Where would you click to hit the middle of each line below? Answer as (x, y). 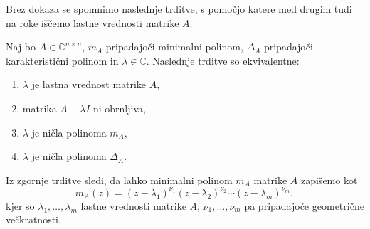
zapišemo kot (329, 180)
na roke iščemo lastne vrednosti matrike (92, 22)
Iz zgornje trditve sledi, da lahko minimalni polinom (119, 180)
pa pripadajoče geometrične (304, 205)
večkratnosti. (33, 219)
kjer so (20, 205)
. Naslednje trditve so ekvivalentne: (223, 60)
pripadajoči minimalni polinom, (174, 47)
